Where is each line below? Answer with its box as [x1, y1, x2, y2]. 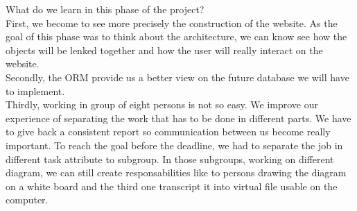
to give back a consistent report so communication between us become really [6, 124, 331, 139]
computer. [6, 192, 49, 207]
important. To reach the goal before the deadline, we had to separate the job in [6, 137, 343, 152]
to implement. [6, 83, 65, 98]
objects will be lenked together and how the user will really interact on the [6, 42, 323, 57]
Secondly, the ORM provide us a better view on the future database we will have [6, 69, 349, 84]
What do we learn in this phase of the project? [6, 2, 204, 16]
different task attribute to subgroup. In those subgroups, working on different [6, 151, 334, 166]
